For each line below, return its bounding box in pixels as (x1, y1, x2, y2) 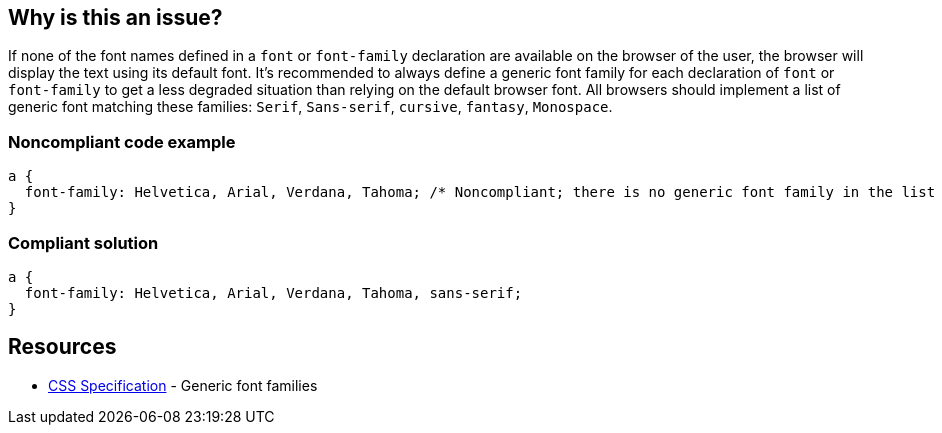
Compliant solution (8, 232, 159, 253)
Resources (8, 334, 117, 360)
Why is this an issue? (8, 5, 223, 30)
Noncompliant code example (8, 131, 236, 152)
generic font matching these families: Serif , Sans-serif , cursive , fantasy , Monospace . (8, 98, 613, 116)
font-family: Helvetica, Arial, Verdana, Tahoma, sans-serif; (24, 284, 523, 301)
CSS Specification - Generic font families (48, 376, 318, 394)
